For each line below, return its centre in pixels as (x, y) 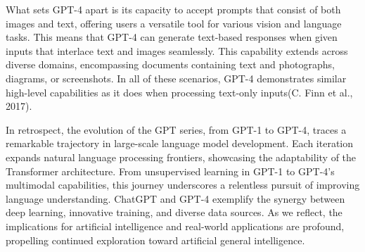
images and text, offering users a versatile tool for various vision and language (174, 23)
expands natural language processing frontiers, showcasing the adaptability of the (181, 157)
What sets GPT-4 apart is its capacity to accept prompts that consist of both (173, 9)
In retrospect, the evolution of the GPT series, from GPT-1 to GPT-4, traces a (176, 129)
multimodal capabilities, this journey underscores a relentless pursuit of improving (183, 185)
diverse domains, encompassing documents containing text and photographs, (171, 64)
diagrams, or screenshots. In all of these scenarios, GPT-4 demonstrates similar (176, 78)
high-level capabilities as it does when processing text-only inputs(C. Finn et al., (179, 92)
